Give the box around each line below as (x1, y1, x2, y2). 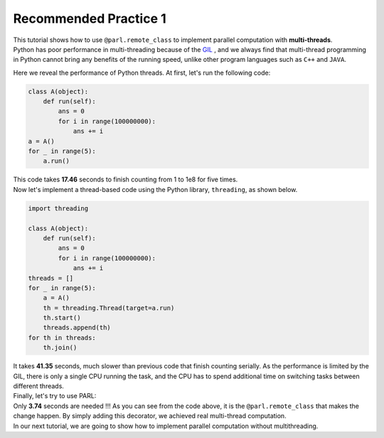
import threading (28, 204, 89, 213)
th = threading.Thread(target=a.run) (43, 304, 175, 312)
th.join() (43, 343, 78, 352)
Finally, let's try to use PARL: (13, 392, 97, 400)
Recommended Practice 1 (13, 11, 166, 26)
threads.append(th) (43, 324, 112, 332)
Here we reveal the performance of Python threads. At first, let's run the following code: (13, 68, 271, 77)
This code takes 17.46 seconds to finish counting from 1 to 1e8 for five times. (13, 175, 238, 184)
